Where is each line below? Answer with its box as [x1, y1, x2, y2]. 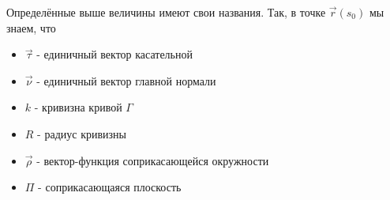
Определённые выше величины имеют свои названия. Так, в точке [6, 4, 326, 20]
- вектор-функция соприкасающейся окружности [36, 152, 269, 168]
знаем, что [6, 19, 56, 36]
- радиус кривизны [37, 125, 126, 142]
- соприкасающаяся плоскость [38, 179, 182, 195]
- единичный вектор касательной [36, 46, 193, 62]
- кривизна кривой [34, 99, 122, 115]
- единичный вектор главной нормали [36, 72, 216, 89]
